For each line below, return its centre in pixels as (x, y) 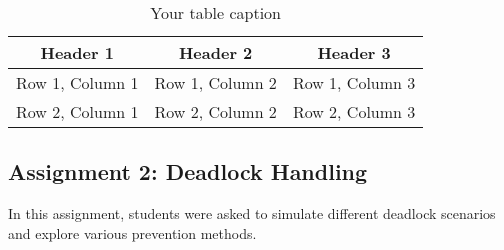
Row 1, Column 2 (215, 82)
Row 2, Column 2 (215, 111)
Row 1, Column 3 (354, 82)
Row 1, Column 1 (77, 82)
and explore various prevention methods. (132, 232)
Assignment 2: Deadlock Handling (188, 171)
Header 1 (77, 52)
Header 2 (215, 52)
